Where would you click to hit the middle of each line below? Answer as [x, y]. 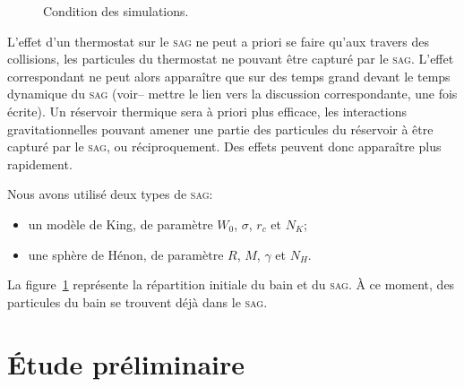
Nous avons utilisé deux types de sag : [110, 194]
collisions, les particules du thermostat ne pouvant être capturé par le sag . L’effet [231, 59]
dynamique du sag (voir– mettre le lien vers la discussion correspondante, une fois [232, 94]
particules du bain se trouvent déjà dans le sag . [137, 301]
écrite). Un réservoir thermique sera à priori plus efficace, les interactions [207, 111]
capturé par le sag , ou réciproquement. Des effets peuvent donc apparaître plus [224, 146]
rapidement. [40, 163]
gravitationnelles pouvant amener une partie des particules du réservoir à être [220, 129]
